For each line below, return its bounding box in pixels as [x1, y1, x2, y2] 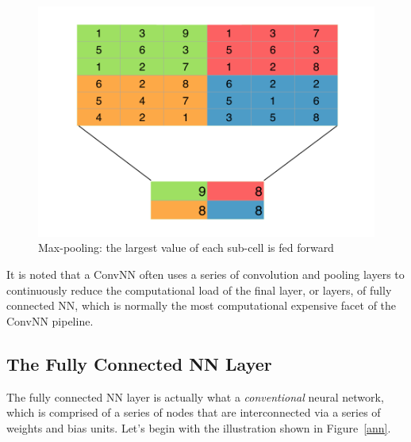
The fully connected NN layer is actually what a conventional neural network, [6, 388, 384, 405]
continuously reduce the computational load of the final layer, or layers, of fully [6, 281, 392, 298]
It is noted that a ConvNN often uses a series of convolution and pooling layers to [6, 266, 405, 283]
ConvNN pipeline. [6, 312, 94, 329]
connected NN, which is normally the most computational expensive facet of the [6, 297, 397, 314]
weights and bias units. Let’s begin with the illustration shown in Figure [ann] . [6, 419, 391, 436]
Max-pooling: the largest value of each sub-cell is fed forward [38, 239, 334, 256]
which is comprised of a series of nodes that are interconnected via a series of [6, 404, 381, 421]
